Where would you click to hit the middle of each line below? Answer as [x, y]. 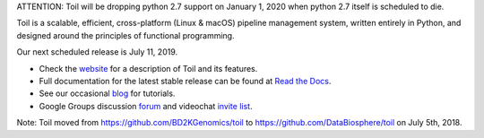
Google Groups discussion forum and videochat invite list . [146, 106]
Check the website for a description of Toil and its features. [148, 68]
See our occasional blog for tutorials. [107, 93]
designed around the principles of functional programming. [125, 35]
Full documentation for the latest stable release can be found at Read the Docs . [185, 81]
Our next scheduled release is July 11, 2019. [97, 52]
